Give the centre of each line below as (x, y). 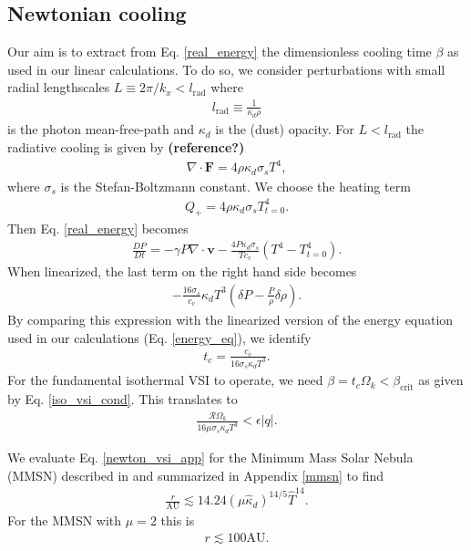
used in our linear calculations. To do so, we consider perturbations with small (226, 69)
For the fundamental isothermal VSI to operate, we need (165, 380)
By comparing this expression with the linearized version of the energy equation (230, 319)
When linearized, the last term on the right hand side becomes (182, 271)
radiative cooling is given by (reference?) (126, 146)
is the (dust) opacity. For (285, 129)
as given (441, 380)
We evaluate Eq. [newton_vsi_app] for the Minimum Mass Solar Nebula (210, 457)
